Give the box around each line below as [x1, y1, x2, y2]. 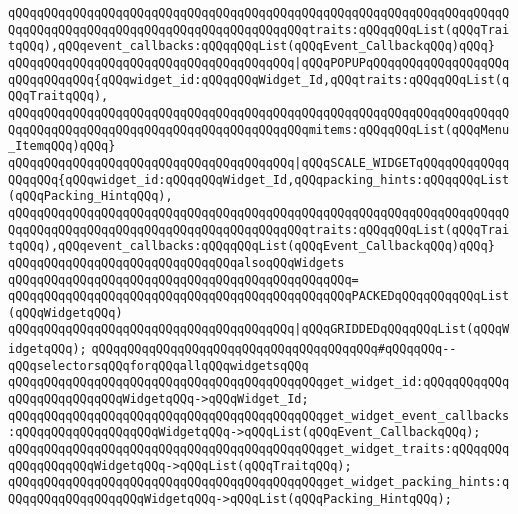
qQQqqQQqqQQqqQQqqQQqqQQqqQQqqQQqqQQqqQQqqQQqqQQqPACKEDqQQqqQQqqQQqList [8, 289, 510, 304]
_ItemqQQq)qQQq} [8, 139, 116, 154]
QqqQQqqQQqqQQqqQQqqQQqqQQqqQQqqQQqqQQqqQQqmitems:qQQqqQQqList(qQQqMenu [8, 122, 510, 137]
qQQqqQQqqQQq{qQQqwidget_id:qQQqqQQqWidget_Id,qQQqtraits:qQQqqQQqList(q [8, 72, 510, 87]
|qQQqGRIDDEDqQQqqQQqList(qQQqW [294, 322, 510, 337]
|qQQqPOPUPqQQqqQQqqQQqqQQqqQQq [294, 55, 510, 70]
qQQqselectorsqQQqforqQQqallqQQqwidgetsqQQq [8, 358, 309, 373]
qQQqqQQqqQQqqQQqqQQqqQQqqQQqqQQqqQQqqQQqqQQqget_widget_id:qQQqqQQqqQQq [8, 375, 510, 390]
